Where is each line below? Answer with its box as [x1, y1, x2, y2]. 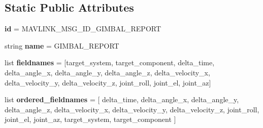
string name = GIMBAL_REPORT [5, 40, 119, 51]
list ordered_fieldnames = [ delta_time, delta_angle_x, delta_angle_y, [5, 94, 239, 105]
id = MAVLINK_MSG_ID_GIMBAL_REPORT [5, 23, 161, 34]
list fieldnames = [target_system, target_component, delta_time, [5, 57, 215, 68]
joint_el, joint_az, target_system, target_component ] [5, 114, 176, 124]
